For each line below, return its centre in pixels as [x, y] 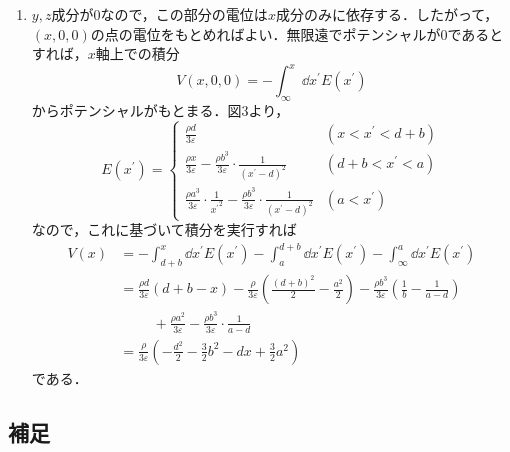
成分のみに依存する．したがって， [387, 14]
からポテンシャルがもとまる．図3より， [160, 110]
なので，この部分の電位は [184, 14]
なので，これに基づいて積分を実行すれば [164, 229]
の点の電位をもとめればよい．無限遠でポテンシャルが [265, 33]
